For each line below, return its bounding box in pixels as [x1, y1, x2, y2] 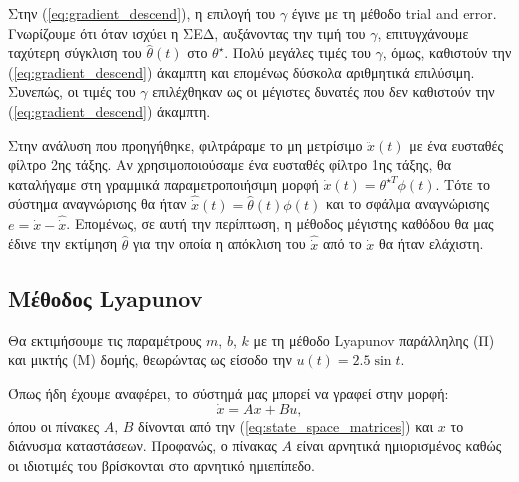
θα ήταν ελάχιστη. [379, 233, 484, 254]
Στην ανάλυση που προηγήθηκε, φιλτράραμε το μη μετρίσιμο [8, 134, 363, 155]
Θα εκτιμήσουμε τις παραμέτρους [8, 329, 202, 350]
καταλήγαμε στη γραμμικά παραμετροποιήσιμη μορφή [8, 173, 319, 194]
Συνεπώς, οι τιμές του [8, 81, 136, 102]
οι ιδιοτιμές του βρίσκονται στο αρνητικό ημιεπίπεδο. [8, 454, 316, 475]
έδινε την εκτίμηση [8, 233, 118, 254]
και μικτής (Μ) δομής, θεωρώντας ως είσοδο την [8, 349, 292, 370]
